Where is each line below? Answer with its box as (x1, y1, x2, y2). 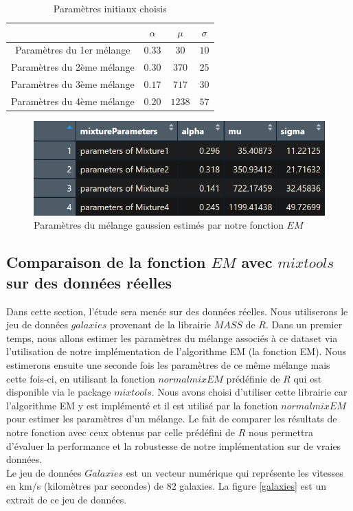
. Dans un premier (265, 317, 343, 332)
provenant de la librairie (109, 317, 212, 332)
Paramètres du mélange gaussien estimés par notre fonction (34, 218, 284, 232)
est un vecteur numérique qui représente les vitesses (126, 465, 343, 479)
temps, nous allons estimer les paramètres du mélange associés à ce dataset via (6, 330, 338, 345)
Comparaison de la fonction (6, 251, 206, 273)
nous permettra (249, 424, 313, 439)
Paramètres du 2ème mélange (11, 60, 135, 74)
